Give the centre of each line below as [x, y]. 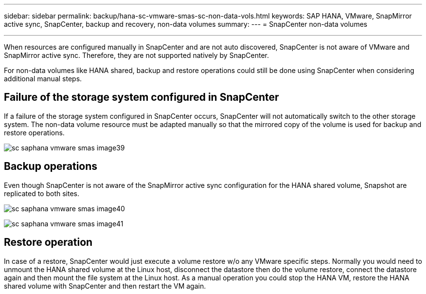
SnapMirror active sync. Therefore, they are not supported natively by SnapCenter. [137, 55]
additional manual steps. [43, 79]
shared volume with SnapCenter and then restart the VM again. [105, 286]
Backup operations [51, 166]
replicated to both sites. [42, 193]
